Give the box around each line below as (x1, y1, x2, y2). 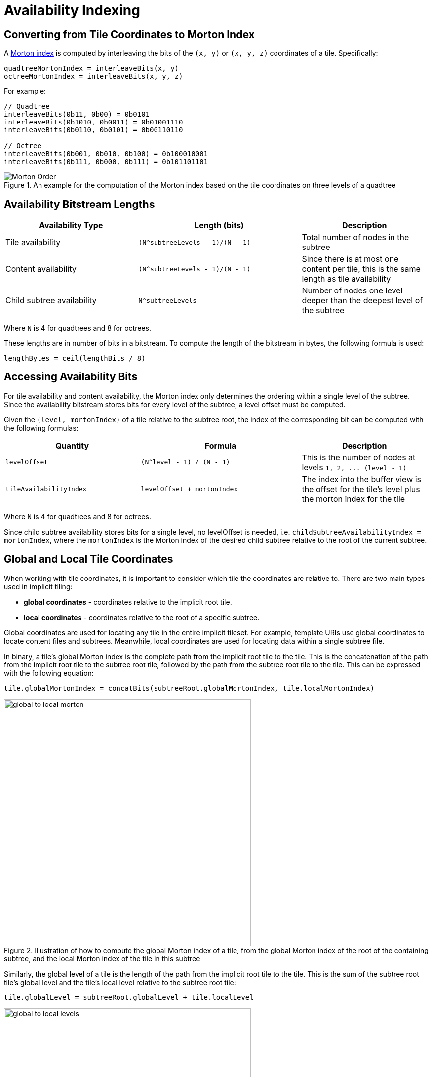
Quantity (55, 440, 89, 451)
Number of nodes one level (302, 286, 403, 296)
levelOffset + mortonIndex (141, 485, 238, 493)
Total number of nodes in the (302, 232, 409, 243)
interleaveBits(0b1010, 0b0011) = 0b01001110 (4, 118, 183, 126)
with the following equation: (4, 668, 94, 677)
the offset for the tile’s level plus (302, 484, 420, 494)
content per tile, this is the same (302, 264, 421, 274)
